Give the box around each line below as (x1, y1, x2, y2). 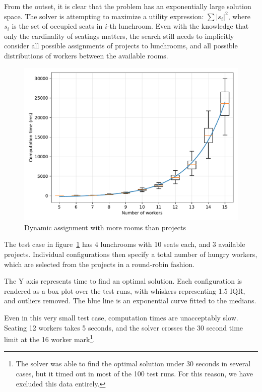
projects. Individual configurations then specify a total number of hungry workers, (4, 249, 257, 259)
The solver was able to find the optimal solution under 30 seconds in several (16, 358, 251, 369)
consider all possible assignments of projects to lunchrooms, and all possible (4, 40, 238, 51)
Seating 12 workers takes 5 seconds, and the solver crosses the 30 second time (4, 322, 243, 333)
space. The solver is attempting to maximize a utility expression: (4, 11, 204, 21)
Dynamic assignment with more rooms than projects (24, 222, 186, 232)
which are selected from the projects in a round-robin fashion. (4, 258, 195, 269)
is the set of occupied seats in (12, 21, 103, 31)
